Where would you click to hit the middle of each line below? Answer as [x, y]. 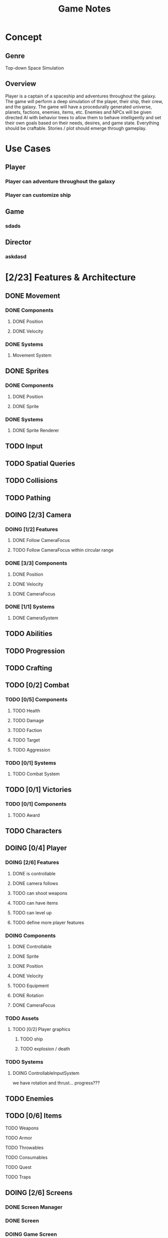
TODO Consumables [26, 1157]
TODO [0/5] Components [36, 700]
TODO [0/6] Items [33, 1116]
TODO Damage [28, 720]
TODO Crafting [29, 668]
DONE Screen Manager [34, 1207]
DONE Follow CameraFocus [41, 540]
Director [18, 242]
